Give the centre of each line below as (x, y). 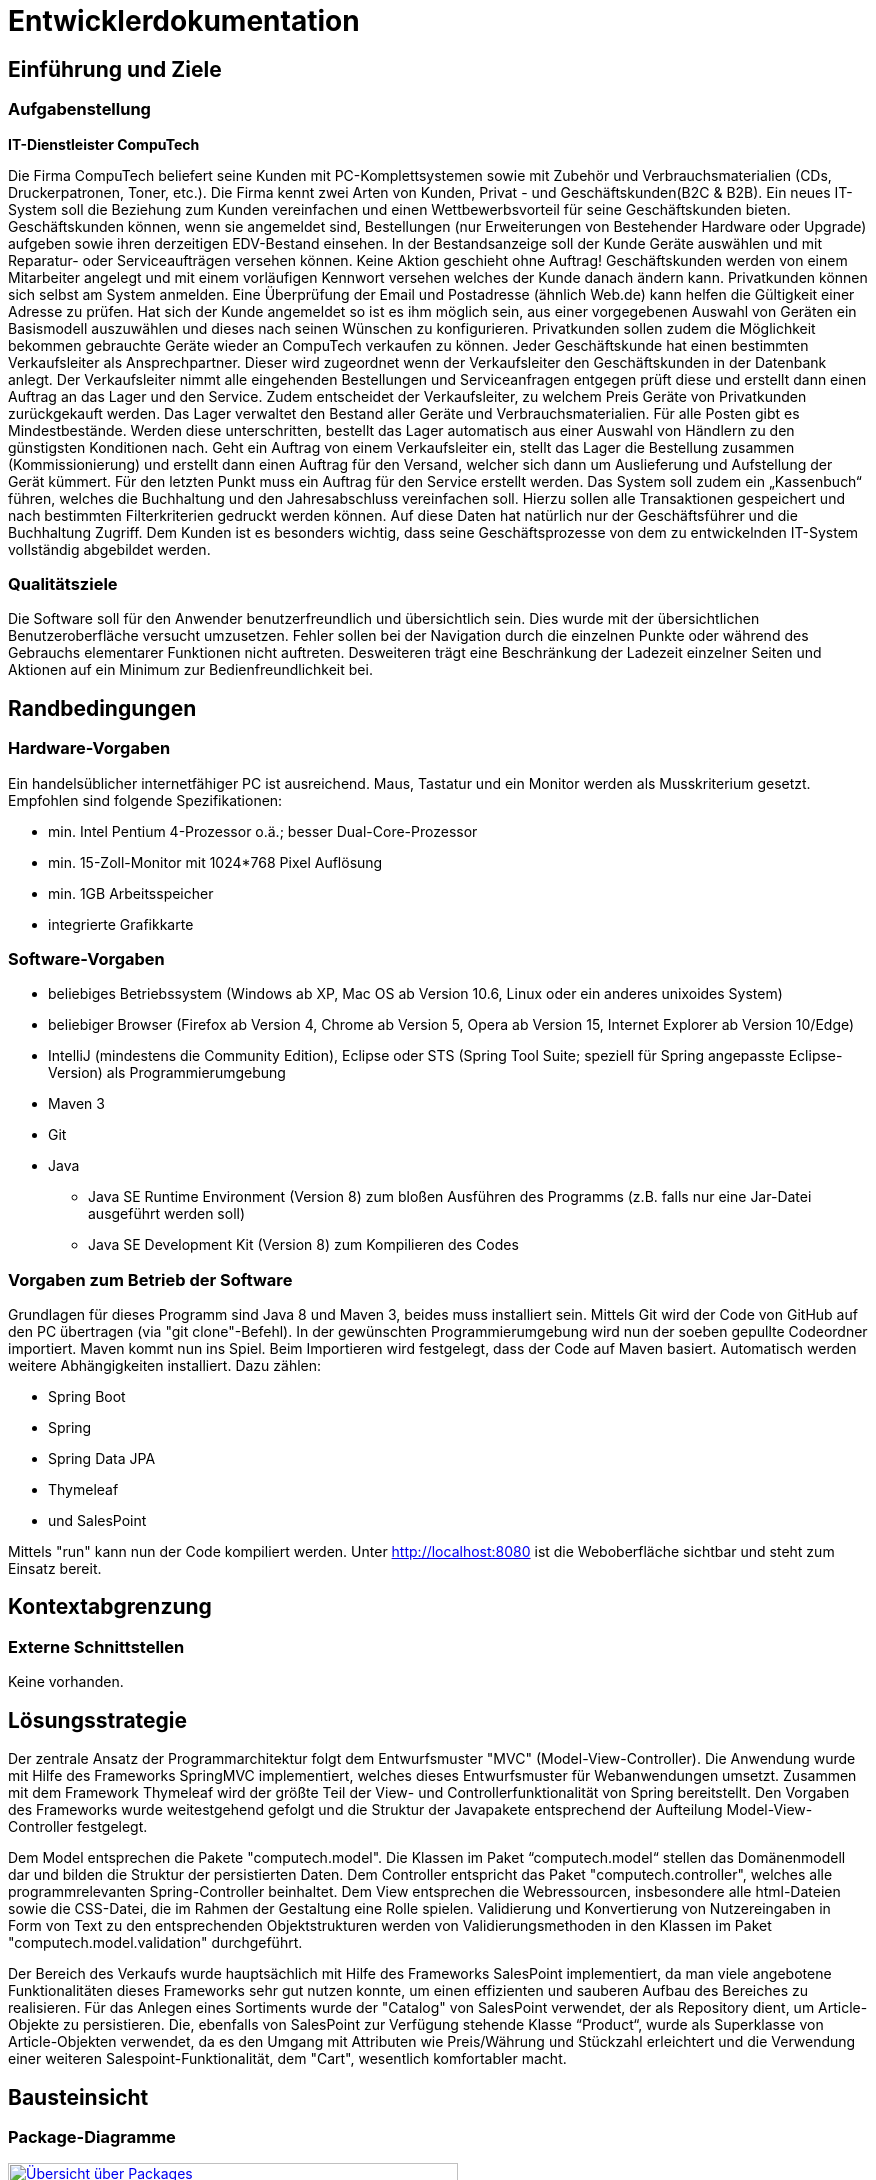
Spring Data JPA (102, 1459)
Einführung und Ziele (115, 69)
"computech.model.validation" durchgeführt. (155, 1943)
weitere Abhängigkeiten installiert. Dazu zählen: (165, 1366)
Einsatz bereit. (55, 1569)
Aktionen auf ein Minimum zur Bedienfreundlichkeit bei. (190, 670)
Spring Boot (87, 1397)
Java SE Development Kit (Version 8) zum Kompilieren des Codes (303, 1245)
